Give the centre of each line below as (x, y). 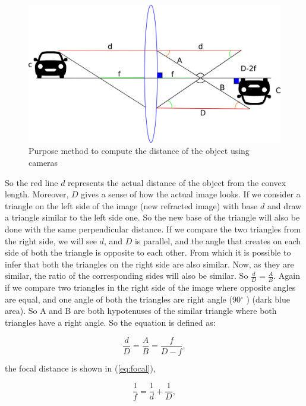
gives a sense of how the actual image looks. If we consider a (191, 194)
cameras (43, 163)
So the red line (31, 182)
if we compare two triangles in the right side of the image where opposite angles (150, 287)
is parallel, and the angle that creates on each (217, 240)
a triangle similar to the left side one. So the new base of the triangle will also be (152, 217)
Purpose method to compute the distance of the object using (139, 151)
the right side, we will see (51, 240)
